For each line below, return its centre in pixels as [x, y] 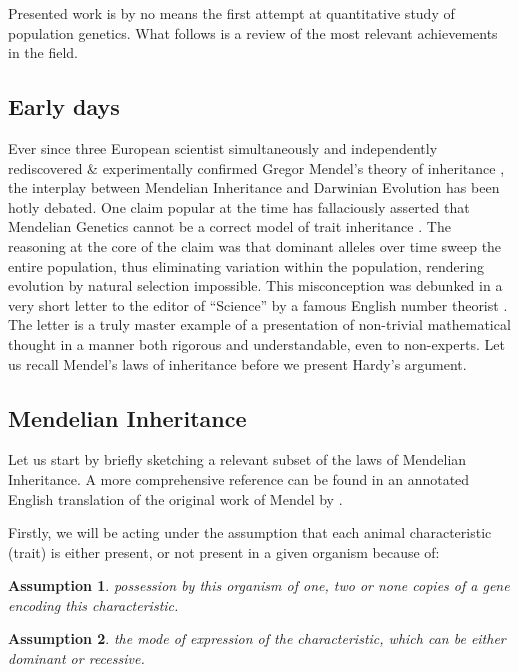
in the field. [43, 52]
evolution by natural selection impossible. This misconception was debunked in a [255, 285]
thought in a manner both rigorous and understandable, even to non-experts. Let [256, 343]
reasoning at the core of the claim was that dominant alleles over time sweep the [255, 245]
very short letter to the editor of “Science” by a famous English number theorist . [258, 304]
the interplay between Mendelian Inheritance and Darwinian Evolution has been [254, 187]
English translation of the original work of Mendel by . [175, 498]
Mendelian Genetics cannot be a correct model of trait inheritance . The [229, 226]
